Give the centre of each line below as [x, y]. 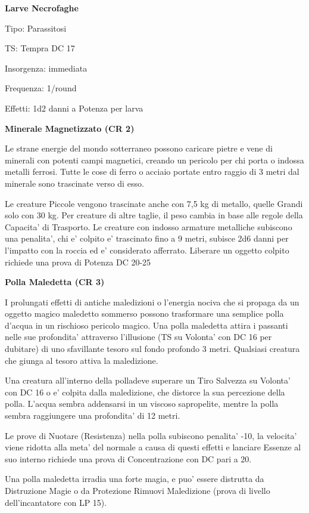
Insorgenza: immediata [46, 68]
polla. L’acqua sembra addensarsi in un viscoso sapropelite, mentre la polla [142, 404]
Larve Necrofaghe [42, 8]
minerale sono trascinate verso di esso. [74, 183]
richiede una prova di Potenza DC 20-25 [78, 262]
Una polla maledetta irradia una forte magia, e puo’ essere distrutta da [135, 479]
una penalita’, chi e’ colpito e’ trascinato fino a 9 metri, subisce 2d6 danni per [147, 238]
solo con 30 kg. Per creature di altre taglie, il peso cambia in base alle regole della [154, 215]
